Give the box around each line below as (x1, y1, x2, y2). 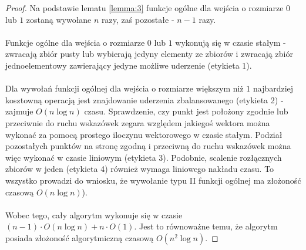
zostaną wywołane (26, 13, 92, 25)
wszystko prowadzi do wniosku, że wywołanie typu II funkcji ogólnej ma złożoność (5, 174, 301, 186)
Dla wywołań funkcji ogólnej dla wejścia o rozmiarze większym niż (5, 82, 244, 94)
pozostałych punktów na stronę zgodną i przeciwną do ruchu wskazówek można (5, 140, 291, 152)
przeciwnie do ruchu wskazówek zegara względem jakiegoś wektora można (5, 116, 270, 129)
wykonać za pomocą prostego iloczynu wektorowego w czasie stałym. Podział (5, 128, 283, 140)
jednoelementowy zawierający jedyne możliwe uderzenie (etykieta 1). (5, 59, 252, 71)
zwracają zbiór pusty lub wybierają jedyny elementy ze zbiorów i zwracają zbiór (5, 48, 293, 60)
